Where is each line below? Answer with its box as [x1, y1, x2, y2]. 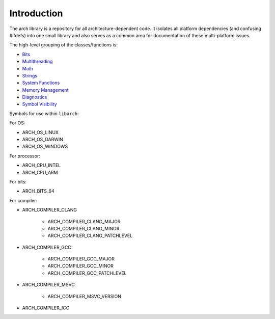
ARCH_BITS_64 [22, 188, 54, 194]
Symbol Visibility [22, 101, 57, 107]
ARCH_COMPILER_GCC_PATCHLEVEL [47, 270, 127, 276]
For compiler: [9, 197, 38, 203]
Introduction [9, 8, 63, 19]
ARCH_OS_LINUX [22, 129, 59, 135]
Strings [22, 72, 38, 78]
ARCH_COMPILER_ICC [22, 305, 70, 311]
